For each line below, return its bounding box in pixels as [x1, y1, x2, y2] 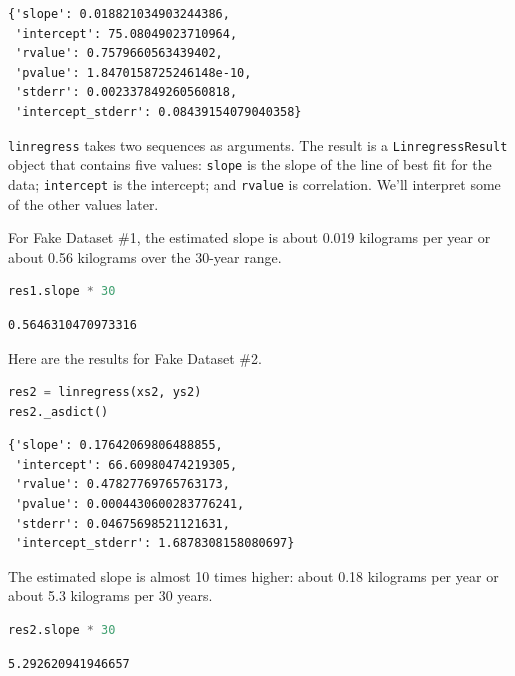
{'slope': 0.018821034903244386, [8, 7, 230, 21]
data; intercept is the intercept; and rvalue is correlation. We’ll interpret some [8, 173, 501, 194]
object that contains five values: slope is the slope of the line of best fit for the [8, 154, 492, 175]
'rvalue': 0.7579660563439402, [15, 46, 223, 61]
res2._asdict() [8, 404, 109, 419]
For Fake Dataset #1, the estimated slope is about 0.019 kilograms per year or [8, 227, 491, 248]
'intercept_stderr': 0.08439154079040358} [15, 104, 302, 119]
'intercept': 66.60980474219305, [15, 457, 238, 472]
